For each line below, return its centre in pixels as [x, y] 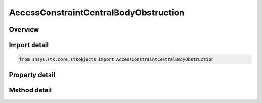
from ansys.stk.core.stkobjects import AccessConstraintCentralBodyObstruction [116, 59]
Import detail [29, 45]
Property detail [32, 75]
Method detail [31, 90]
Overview [24, 30]
